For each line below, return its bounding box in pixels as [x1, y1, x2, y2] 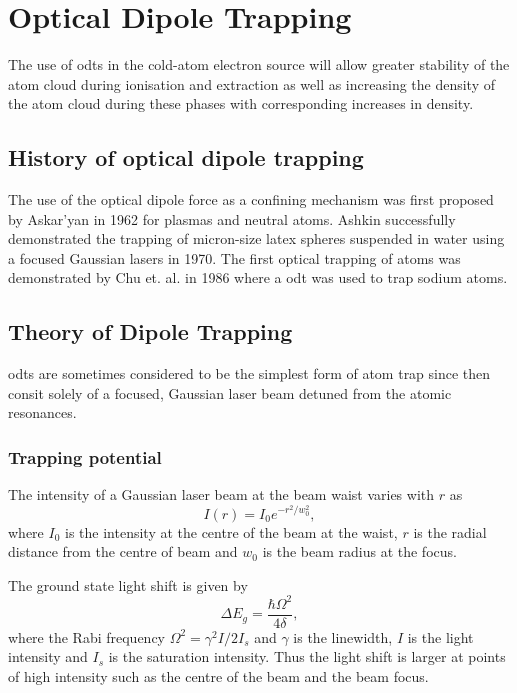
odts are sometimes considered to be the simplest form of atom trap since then [8, 363, 491, 384]
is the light [407, 626, 474, 647]
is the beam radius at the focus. [262, 541, 457, 562]
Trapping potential [8, 444, 162, 469]
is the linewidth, [293, 626, 393, 647]
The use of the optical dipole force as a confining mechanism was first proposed [8, 189, 494, 210]
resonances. [8, 402, 77, 423]
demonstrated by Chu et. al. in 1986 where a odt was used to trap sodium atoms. [8, 267, 508, 288]
